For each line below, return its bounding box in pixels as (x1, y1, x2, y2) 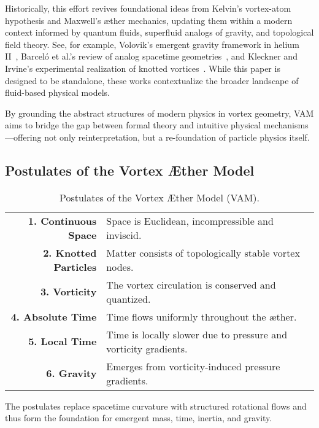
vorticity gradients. (106, 341, 188, 356)
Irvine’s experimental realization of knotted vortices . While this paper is (5, 61, 280, 74)
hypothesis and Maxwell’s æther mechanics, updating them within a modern (5, 14, 293, 26)
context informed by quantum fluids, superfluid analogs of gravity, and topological (5, 26, 314, 39)
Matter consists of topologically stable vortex (106, 245, 300, 260)
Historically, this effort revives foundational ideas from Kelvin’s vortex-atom (5, 2, 291, 14)
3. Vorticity (40, 284, 97, 299)
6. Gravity (46, 366, 97, 381)
